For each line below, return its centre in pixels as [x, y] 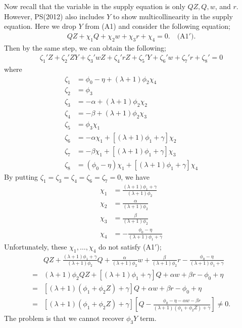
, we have [135, 176]
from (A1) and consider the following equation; [158, 26]
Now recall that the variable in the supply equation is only [95, 6]
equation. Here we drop [40, 26]
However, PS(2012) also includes [54, 16]
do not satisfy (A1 [127, 246]
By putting [21, 176]
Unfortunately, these [36, 246]
